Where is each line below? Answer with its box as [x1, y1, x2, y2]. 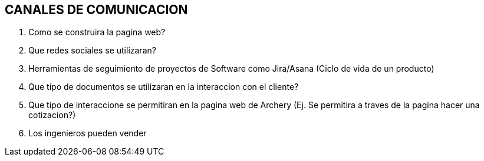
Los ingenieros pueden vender [28, 128, 147, 139]
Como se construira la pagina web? [28, 27, 166, 38]
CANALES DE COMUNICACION [5, 2, 188, 17]
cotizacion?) [28, 110, 76, 120]
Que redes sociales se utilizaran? [28, 45, 156, 56]
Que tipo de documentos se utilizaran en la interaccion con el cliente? [28, 82, 299, 92]
